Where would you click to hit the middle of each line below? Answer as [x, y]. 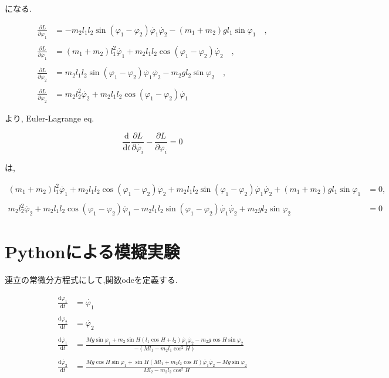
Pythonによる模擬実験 [92, 252]
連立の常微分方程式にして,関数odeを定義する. [91, 280]
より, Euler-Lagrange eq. [50, 118]
